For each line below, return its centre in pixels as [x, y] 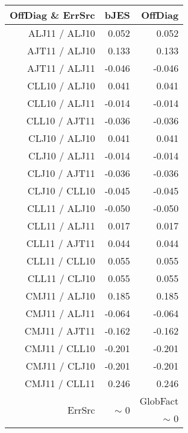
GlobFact [159, 401]
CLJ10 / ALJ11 [62, 156]
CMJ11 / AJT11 [60, 331]
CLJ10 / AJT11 [61, 173]
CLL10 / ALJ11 [61, 103]
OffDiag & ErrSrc [52, 15]
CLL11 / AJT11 [61, 243]
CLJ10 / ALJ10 [62, 138]
